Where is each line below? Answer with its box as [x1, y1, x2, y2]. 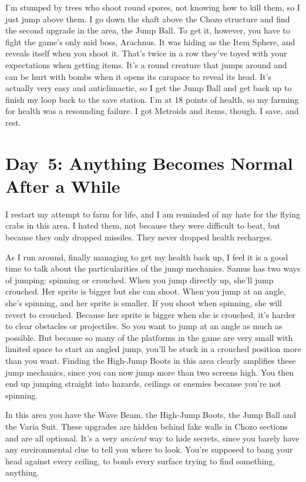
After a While [5, 173, 120, 198]
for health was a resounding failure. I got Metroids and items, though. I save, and [5, 105, 299, 117]
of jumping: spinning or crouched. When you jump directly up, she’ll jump [5, 273, 274, 286]
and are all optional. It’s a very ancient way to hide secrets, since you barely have [5, 431, 300, 444]
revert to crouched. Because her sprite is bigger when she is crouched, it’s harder [5, 308, 295, 320]
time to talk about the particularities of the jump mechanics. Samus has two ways [5, 262, 301, 275]
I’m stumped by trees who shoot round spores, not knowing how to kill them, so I [5, 1, 300, 13]
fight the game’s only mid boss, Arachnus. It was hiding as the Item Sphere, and [5, 35, 295, 48]
